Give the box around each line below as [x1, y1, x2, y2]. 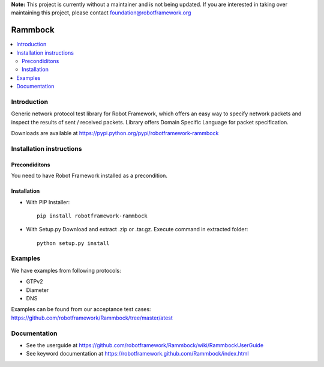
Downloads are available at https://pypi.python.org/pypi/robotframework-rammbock [11, 130, 219, 137]
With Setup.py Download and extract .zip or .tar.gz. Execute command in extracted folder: [26, 226, 248, 233]
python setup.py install [37, 240, 110, 246]
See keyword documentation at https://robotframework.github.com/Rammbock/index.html [26, 350, 249, 357]
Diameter [26, 286, 49, 294]
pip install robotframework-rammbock [37, 212, 148, 219]
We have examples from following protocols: [11, 267, 121, 274]
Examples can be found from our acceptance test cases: [11, 306, 151, 313]
